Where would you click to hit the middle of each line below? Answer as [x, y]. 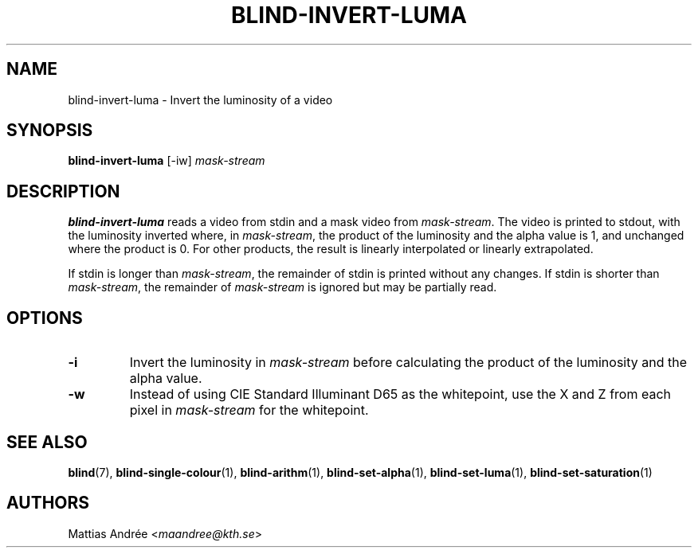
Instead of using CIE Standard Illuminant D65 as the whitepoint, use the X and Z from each [400, 394]
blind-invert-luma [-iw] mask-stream [167, 161]
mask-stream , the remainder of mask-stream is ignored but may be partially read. [282, 287]
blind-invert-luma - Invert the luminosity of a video [200, 99]
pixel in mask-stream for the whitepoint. [249, 410]
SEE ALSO [47, 442]
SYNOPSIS [50, 131]
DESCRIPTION [63, 191]
